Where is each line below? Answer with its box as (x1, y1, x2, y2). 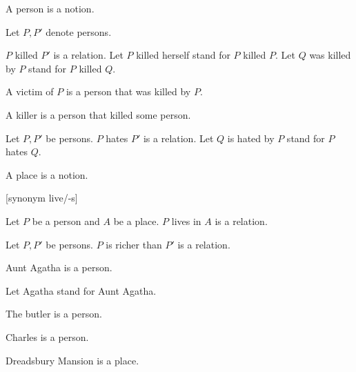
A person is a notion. (6, 1, 95, 15)
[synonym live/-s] (6, 190, 78, 205)
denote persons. (46, 24, 112, 39)
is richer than (106, 237, 162, 251)
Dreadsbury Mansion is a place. (6, 353, 139, 367)
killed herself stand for (136, 48, 230, 62)
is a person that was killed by (66, 84, 191, 99)
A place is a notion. (6, 167, 88, 182)
